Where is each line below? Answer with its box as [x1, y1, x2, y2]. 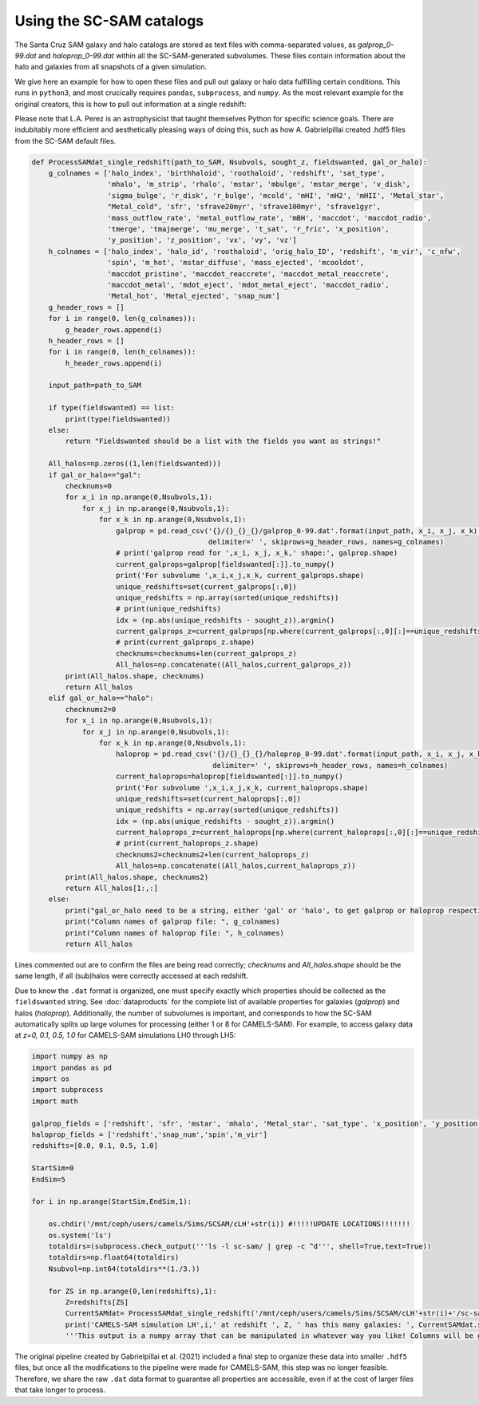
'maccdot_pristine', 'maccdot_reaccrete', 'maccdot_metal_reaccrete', [107, 269, 390, 279]
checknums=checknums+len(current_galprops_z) [116, 649, 297, 658]
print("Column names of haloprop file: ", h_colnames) [65, 928, 285, 937]
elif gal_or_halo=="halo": [48, 694, 155, 702]
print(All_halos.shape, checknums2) [65, 873, 209, 881]
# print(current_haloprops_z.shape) [116, 839, 259, 848]
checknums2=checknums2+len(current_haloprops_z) [116, 850, 310, 859]
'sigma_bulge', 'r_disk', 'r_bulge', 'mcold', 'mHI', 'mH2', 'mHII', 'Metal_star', [107, 191, 445, 200]
